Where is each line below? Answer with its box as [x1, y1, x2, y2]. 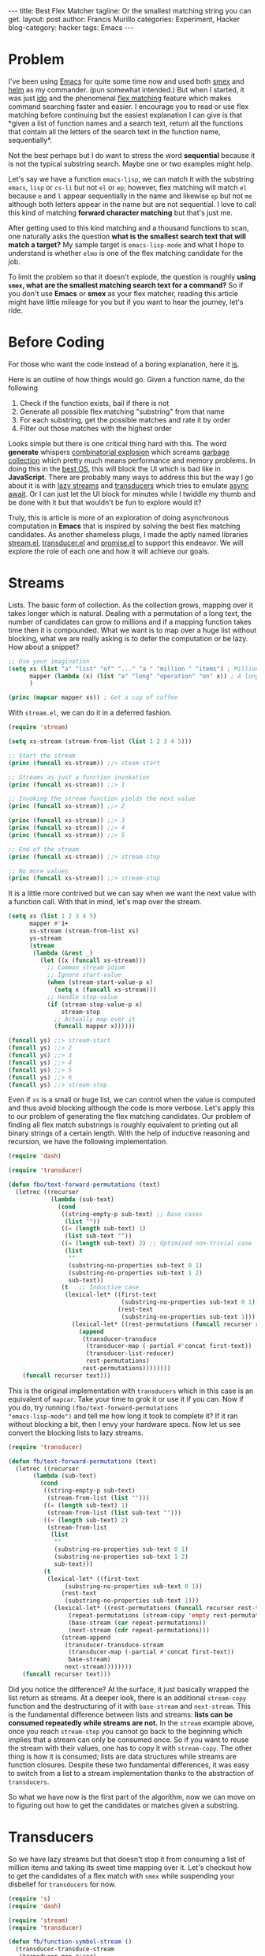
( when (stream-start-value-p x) [47, 978, 154, 986]
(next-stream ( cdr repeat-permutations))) [68, 1626, 211, 1634]
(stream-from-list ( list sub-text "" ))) [47, 1508, 181, 1517]
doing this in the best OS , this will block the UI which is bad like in [8, 464, 221, 473]
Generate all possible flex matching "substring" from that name [19, 407, 225, 416]
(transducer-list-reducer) [85, 1350, 175, 1357]
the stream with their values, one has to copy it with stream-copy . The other [8, 1743, 252, 1752]
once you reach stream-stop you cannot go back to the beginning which [8, 1726, 243, 1736]
